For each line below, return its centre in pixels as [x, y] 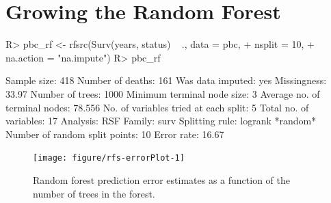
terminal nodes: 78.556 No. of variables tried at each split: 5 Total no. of [157, 107]
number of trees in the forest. [94, 193]
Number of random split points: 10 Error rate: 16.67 [115, 134]
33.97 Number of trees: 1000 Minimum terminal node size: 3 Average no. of [163, 93]
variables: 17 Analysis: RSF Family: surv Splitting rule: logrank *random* [161, 121]
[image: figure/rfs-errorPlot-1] [109, 158]
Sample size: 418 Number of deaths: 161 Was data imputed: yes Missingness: [166, 80]
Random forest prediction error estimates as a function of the [161, 179]
